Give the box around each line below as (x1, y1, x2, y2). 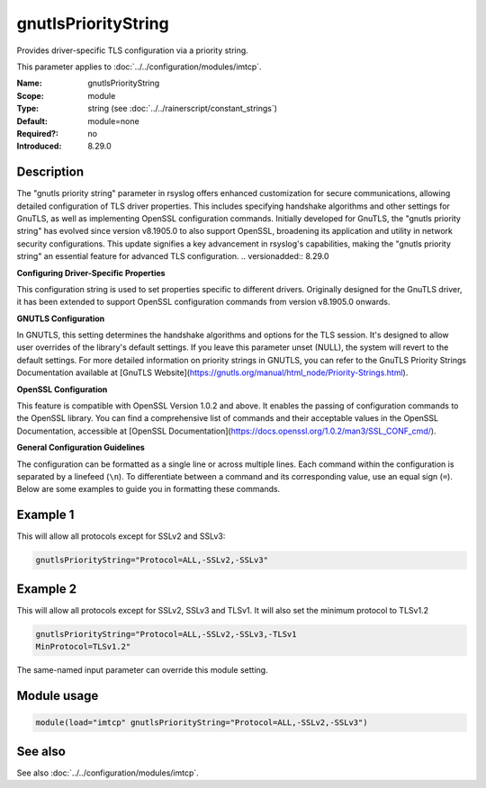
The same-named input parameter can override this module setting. (16, 665, 269, 676)
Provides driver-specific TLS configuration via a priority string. (16, 45, 249, 56)
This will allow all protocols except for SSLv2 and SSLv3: (16, 531, 226, 542)
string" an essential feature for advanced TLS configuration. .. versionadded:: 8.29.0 (16, 251, 329, 262)
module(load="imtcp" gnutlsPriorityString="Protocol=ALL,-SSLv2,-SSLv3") (35, 718, 368, 728)
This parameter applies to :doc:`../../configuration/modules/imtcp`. (16, 61, 262, 72)
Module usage (16, 688, 99, 703)
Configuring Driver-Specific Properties (16, 267, 166, 278)
